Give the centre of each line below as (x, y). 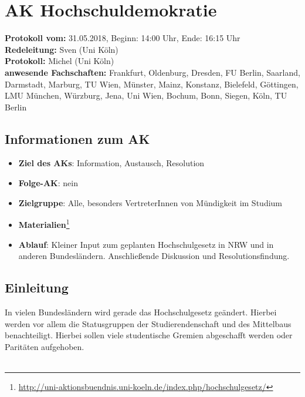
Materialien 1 (44, 223)
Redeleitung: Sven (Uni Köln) (62, 49)
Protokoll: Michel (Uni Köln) (60, 61)
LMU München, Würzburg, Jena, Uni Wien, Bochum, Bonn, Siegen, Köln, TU (146, 95)
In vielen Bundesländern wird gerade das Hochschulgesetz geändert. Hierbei (141, 312)
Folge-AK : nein (48, 183)
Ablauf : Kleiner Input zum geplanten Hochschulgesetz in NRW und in (146, 244)
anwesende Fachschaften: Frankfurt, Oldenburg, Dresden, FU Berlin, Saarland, (152, 72)
